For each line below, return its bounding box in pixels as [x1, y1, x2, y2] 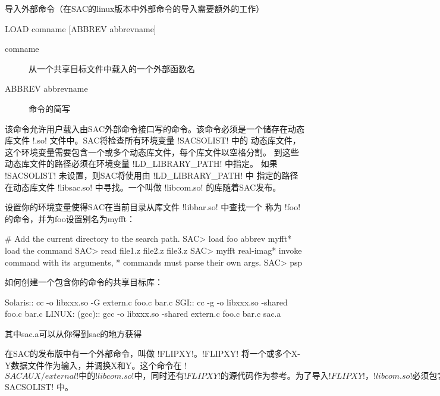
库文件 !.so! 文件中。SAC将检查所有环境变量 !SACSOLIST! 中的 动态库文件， [5, 134, 301, 146]
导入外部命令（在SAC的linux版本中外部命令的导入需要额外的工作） [5, 2, 265, 14]
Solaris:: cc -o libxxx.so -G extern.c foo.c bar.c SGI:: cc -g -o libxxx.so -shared [5, 295, 288, 308]
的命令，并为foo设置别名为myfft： [5, 212, 135, 224]
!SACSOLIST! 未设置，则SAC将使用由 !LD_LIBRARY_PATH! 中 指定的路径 [5, 169, 298, 181]
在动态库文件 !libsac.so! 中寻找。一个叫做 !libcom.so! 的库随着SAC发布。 [5, 180, 281, 193]
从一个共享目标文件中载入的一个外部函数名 [29, 62, 195, 74]
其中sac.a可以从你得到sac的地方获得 [5, 327, 142, 339]
